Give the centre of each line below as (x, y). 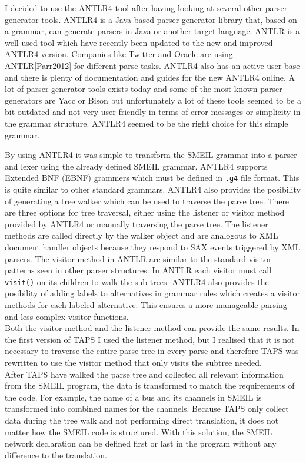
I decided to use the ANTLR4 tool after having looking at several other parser (146, 8)
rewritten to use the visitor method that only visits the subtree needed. (133, 362)
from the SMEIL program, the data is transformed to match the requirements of (150, 386)
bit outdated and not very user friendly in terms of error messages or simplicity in (153, 112)
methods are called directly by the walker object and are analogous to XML (142, 235)
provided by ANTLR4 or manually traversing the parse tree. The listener (137, 224)
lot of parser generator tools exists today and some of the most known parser (144, 89)
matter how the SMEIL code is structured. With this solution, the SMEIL (139, 431)
